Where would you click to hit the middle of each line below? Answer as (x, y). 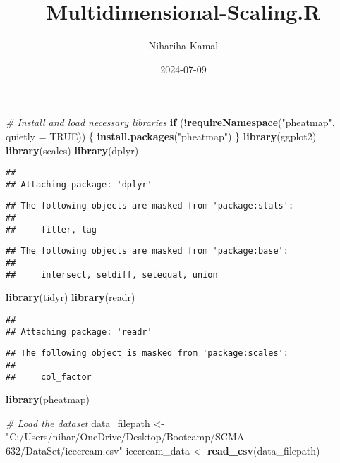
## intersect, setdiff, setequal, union (112, 274)
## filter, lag (51, 229)
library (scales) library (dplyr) (72, 150)
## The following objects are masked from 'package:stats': (150, 206)
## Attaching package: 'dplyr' (79, 184)
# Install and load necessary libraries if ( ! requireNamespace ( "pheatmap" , (170, 122)
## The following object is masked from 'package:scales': (147, 353)
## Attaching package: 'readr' (79, 332)
